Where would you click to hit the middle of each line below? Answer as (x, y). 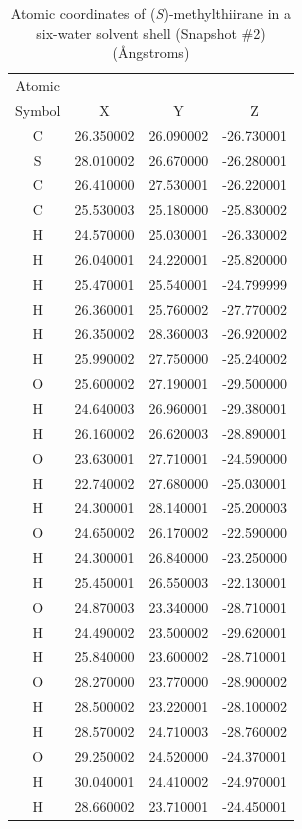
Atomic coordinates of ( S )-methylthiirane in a (151, 13)
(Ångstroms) (151, 52)
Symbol (38, 109)
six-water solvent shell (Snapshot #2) (151, 32)
